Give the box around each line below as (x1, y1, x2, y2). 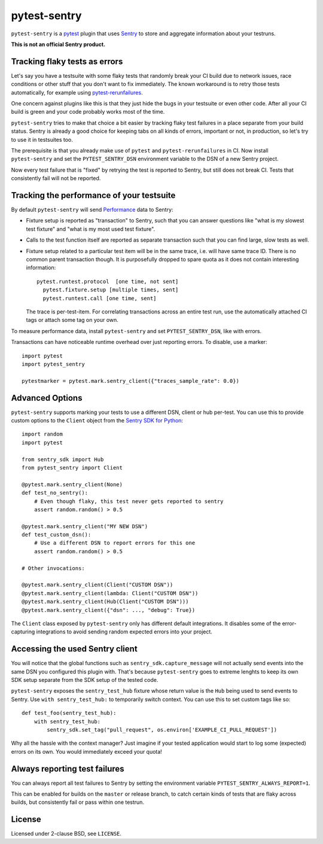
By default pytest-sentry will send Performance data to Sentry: (11, 206, 173, 214)
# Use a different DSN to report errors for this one (33, 540, 196, 547)
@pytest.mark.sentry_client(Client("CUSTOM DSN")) (22, 581, 173, 589)
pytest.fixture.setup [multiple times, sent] (42, 287, 179, 293)
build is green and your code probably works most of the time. (11, 108, 165, 115)
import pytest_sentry (22, 361, 85, 367)
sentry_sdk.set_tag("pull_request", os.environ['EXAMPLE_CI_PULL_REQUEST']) (47, 727, 278, 733)
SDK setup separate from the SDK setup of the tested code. (11, 677, 159, 684)
